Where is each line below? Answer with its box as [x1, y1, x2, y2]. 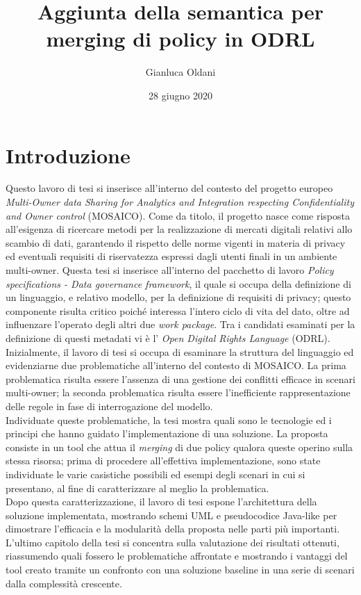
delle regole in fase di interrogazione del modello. [6, 398, 213, 413]
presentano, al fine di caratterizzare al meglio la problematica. [6, 480, 269, 495]
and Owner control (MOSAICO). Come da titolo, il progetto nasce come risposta [6, 208, 350, 222]
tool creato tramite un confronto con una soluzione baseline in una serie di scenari [6, 562, 355, 577]
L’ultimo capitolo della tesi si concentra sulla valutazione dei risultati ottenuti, [6, 535, 339, 549]
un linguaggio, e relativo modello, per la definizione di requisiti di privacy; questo [6, 290, 351, 304]
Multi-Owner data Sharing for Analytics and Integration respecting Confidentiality [6, 195, 354, 209]
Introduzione [6, 140, 131, 169]
